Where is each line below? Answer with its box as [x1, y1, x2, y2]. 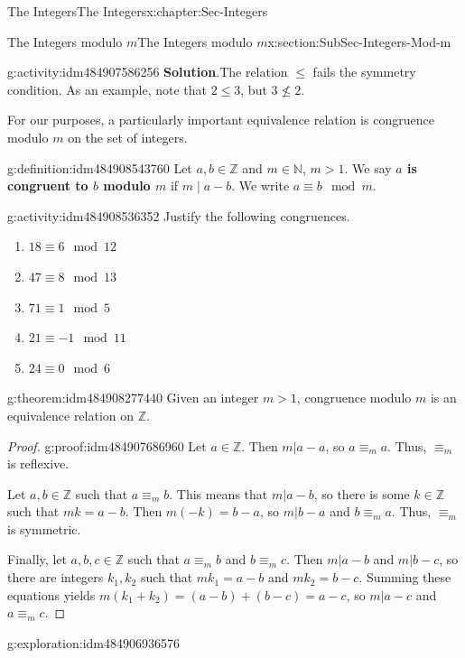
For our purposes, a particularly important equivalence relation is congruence [7, 110, 434, 129]
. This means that [169, 484, 268, 503]
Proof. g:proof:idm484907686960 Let [7, 436, 207, 455]
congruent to [7, 176, 88, 195]
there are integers [7, 568, 104, 587]
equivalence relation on [7, 405, 135, 424]
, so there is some [313, 484, 410, 503]
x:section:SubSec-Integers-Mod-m [267, 32, 451, 51]
